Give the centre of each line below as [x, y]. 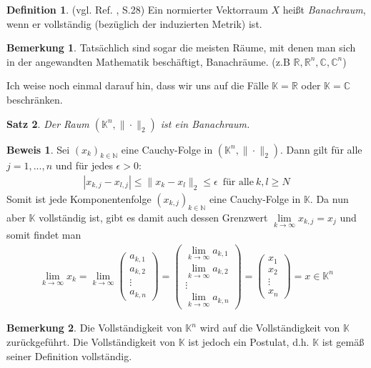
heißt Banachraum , [324, 9]
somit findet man [44, 234]
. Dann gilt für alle [321, 149]
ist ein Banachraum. [205, 123]
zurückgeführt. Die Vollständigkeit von [91, 342]
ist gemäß [343, 342]
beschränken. [35, 99]
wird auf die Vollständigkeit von [270, 328]
